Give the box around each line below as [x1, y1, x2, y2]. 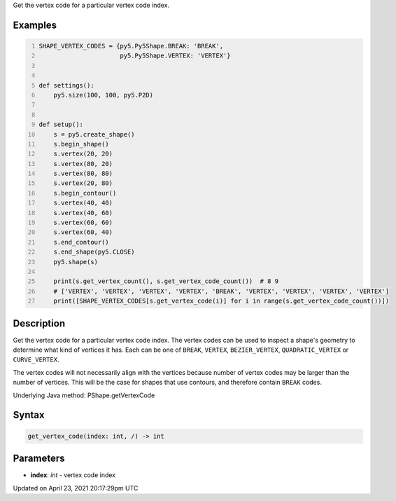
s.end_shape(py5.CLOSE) [53, 248, 136, 256]
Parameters [13, 453, 65, 465]
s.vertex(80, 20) [53, 160, 113, 167]
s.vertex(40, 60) [53, 209, 113, 217]
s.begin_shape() [53, 140, 110, 148]
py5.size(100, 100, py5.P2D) [53, 91, 154, 99]
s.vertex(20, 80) [53, 179, 113, 187]
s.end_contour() [53, 238, 110, 246]
